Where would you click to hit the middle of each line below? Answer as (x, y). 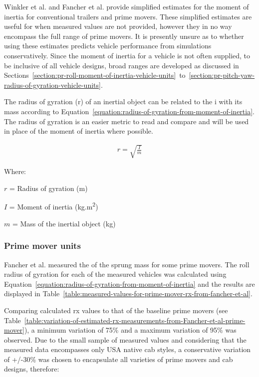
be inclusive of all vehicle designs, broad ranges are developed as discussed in (122, 65)
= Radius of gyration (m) (48, 188)
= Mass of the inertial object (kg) (64, 223)
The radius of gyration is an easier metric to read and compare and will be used (127, 121)
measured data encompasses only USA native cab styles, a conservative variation (128, 349)
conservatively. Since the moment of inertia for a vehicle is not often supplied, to (127, 55)
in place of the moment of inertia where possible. (79, 131)
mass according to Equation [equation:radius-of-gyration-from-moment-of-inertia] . (129, 111)
